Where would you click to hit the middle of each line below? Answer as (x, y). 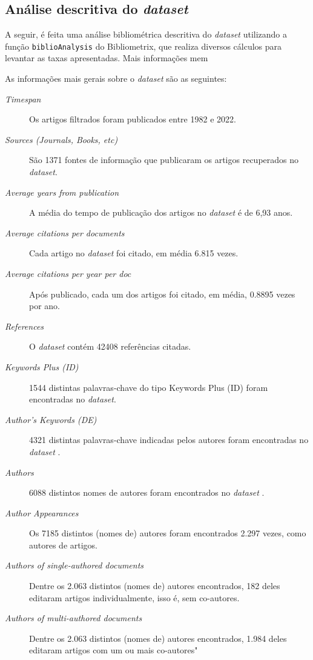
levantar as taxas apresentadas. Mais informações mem (107, 58)
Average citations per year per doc (68, 273)
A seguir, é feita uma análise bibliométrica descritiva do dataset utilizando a (146, 34)
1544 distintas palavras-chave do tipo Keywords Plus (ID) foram (149, 387)
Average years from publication (62, 192)
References (25, 326)
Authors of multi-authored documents (74, 618)
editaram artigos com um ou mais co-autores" (114, 650)
